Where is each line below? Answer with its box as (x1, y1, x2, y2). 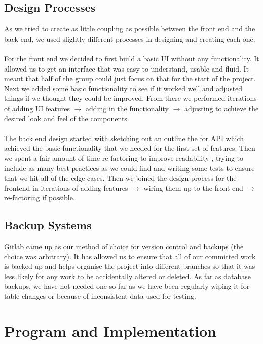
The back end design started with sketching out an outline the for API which (4, 132, 244, 143)
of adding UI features (4, 102, 70, 113)
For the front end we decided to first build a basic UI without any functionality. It (4, 53, 259, 63)
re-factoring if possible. (4, 192, 75, 203)
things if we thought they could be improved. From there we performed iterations (4, 93, 257, 104)
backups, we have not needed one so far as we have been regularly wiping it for (4, 281, 250, 291)
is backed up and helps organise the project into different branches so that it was (4, 261, 255, 271)
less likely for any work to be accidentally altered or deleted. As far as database (4, 270, 251, 281)
